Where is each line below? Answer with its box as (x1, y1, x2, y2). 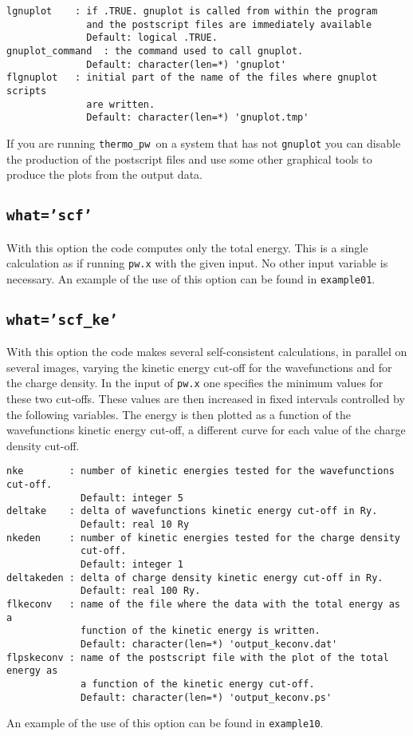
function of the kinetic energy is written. (81, 625, 321, 637)
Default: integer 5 (81, 492, 183, 504)
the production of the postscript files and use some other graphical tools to (6, 150, 372, 167)
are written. (86, 98, 155, 110)
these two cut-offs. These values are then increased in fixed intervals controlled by (6, 390, 405, 407)
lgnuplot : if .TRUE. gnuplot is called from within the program (6, 6, 378, 17)
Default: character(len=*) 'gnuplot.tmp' (86, 112, 309, 124)
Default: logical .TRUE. (86, 32, 218, 44)
